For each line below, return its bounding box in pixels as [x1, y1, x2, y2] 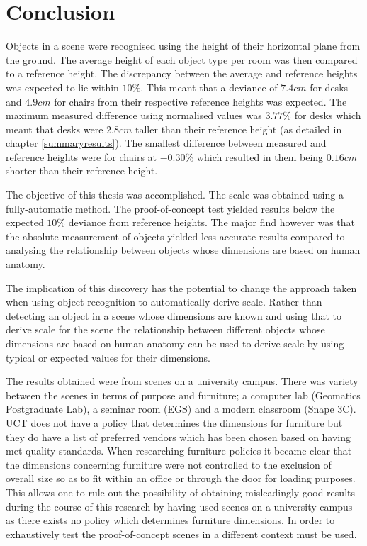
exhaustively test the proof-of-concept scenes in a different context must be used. [6, 526, 357, 541]
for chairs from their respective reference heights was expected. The [54, 94, 347, 108]
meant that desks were [6, 121, 103, 136]
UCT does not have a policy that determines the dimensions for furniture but [6, 415, 343, 430]
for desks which [294, 108, 361, 123]
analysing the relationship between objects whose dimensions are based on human [6, 243, 361, 257]
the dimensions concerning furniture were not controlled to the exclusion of [6, 457, 332, 472]
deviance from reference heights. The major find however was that [68, 215, 356, 230]
